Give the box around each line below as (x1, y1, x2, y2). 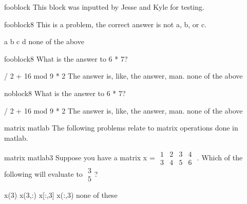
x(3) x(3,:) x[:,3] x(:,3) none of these (4, 190, 118, 200)
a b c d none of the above (4, 36, 84, 47)
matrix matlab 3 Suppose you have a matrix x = (4, 152, 155, 162)
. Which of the (197, 152, 243, 162)
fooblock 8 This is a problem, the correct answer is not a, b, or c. (4, 18, 207, 29)
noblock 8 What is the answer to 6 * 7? (4, 87, 126, 98)
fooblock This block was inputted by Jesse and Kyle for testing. (4, 2, 204, 12)
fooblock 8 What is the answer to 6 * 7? (4, 53, 128, 64)
